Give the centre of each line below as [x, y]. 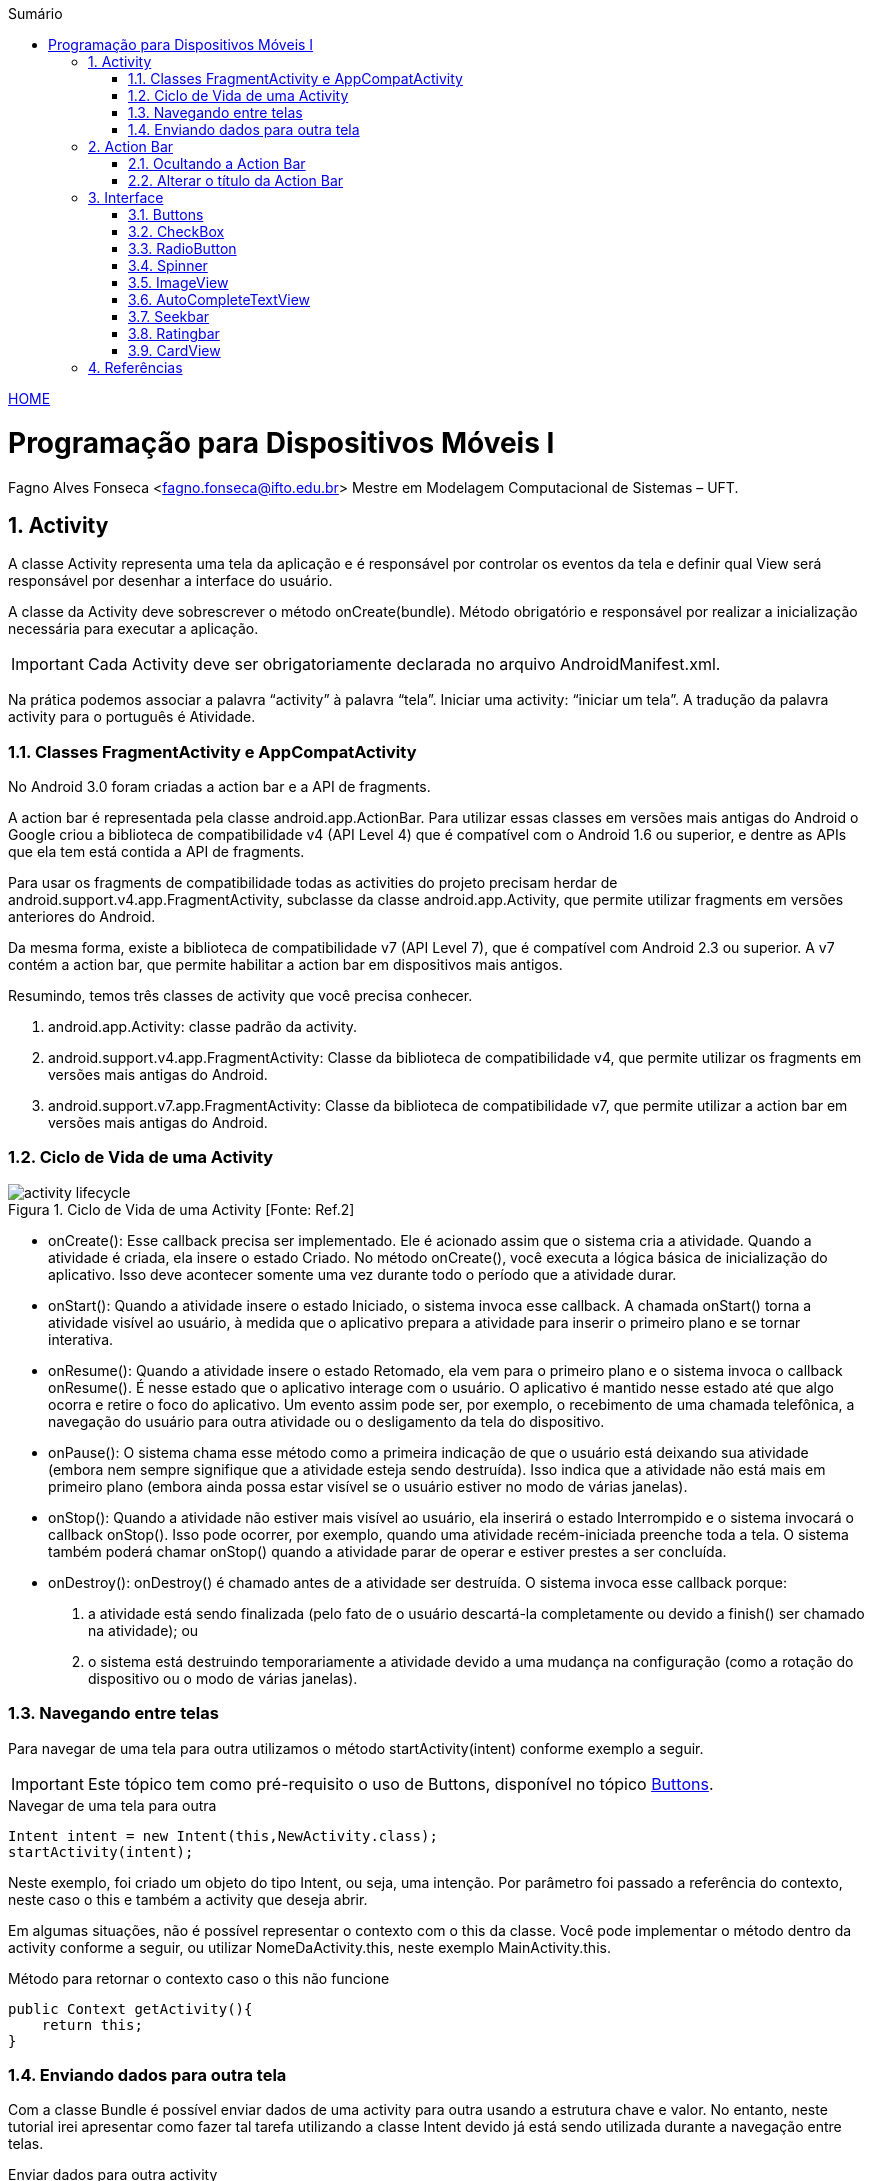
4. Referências [135, 367]
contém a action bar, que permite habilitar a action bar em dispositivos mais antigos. [285, 965]
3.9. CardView [174, 350]
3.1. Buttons [166, 214]
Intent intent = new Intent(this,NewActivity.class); [223, 1835]
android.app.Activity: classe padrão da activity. [203, 1027]
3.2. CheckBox [176, 231]
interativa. [81, 1339]
